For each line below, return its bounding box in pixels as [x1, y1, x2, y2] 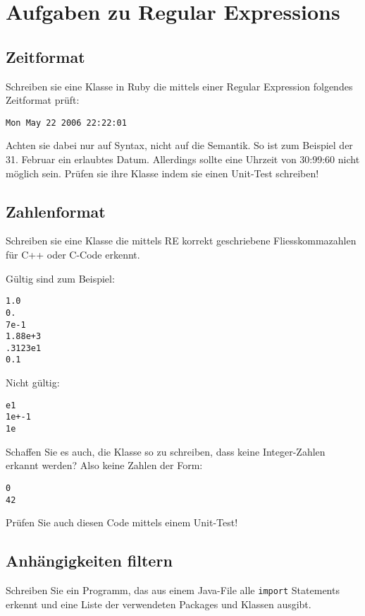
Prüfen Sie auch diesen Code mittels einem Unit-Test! [6, 515, 238, 530]
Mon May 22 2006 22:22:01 [6, 117, 127, 128]
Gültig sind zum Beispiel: [6, 271, 115, 285]
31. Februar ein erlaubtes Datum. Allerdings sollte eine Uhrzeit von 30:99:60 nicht [6, 152, 360, 167]
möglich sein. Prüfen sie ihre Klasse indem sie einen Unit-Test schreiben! [6, 165, 319, 180]
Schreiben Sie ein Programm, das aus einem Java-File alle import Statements [6, 582, 340, 597]
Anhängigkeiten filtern [6, 550, 173, 571]
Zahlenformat [6, 200, 106, 222]
